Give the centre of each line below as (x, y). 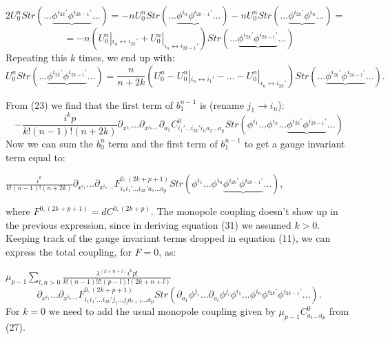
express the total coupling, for (69, 251)
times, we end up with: (126, 57)
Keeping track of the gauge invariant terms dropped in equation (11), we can (168, 238)
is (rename (222, 104)
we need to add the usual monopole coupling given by (162, 311)
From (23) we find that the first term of (90, 104)
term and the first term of (163, 143)
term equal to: (35, 157)
